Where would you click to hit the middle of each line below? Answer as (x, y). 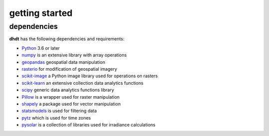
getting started (41, 13)
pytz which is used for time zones (56, 118)
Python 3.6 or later (41, 48)
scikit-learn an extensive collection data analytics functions (83, 83)
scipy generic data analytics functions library (68, 90)
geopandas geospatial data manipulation (64, 62)
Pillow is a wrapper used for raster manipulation (70, 97)
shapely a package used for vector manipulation (71, 104)
